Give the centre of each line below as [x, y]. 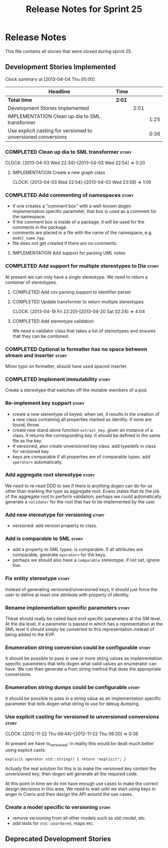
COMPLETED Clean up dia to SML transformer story [68, 152]
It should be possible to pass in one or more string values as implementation [84, 658]
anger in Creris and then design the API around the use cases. [69, 794]
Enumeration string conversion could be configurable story [78, 647]
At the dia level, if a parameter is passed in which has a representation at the [84, 624]
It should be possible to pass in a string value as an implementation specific [83, 698]
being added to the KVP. [30, 635]
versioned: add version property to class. [55, 526]
